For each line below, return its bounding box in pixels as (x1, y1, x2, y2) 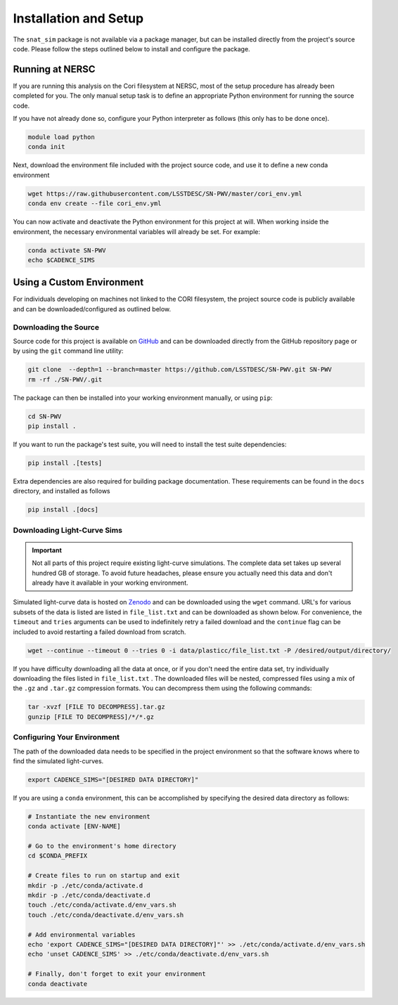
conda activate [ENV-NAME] (27, 822, 121, 831)
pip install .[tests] (27, 459, 103, 467)
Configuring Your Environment (13, 732, 120, 742)
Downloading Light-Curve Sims (13, 525, 123, 535)
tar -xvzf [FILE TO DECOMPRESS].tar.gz (27, 703, 165, 711)
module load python (27, 134, 95, 141)
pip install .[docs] (27, 506, 98, 514)
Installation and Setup (13, 11, 144, 26)
